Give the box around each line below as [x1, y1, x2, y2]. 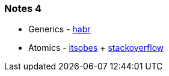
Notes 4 [4, 2, 42, 14]
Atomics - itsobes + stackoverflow [28, 42, 164, 53]
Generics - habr [28, 24, 91, 35]
